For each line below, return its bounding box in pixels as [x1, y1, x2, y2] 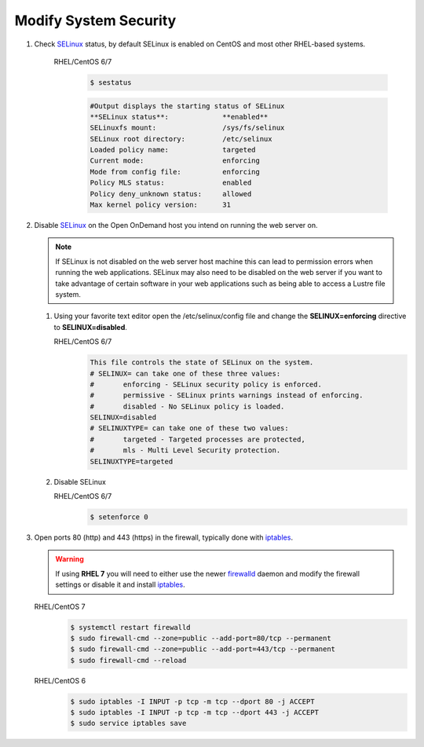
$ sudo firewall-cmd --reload [70, 656, 187, 665]
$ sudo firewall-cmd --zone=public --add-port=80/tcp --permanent [70, 633, 331, 643]
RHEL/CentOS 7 [34, 602, 86, 611]
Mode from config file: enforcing [90, 167, 261, 176]
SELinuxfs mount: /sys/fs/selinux [90, 123, 285, 133]
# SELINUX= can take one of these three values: [90, 369, 281, 378]
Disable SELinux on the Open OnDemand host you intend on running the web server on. [34, 221, 318, 229]
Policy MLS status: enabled [90, 178, 252, 188]
